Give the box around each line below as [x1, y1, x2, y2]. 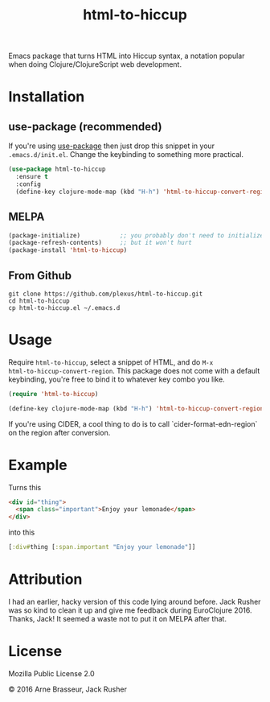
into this [8, 527, 35, 537]
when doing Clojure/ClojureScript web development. [8, 60, 182, 69]
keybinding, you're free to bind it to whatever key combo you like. [8, 374, 225, 384]
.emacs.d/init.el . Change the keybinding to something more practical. [8, 150, 243, 159]
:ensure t [15, 173, 48, 181]
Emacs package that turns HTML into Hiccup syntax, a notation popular [8, 51, 245, 61]
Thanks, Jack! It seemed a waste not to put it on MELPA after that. [8, 614, 227, 623]
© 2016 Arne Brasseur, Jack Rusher [8, 684, 127, 694]
